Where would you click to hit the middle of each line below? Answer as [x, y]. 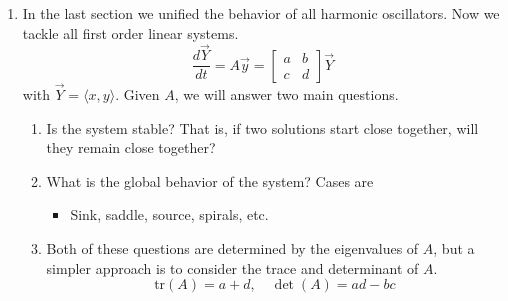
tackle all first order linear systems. [130, 32]
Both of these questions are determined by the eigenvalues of [232, 248]
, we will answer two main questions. [286, 94]
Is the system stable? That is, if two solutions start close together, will [262, 127]
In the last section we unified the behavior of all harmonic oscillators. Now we [261, 13]
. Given [137, 94]
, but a [454, 248]
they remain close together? [131, 147]
